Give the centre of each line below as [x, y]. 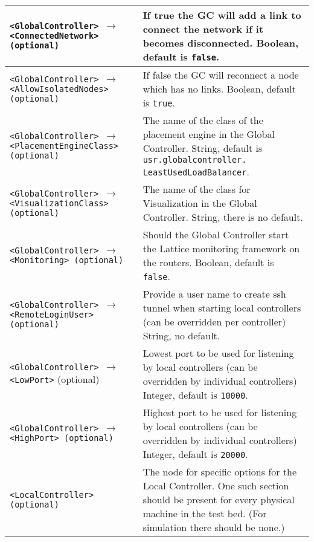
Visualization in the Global [200, 203]
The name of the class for [197, 189]
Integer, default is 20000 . [195, 454]
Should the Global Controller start [216, 234]
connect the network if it [203, 29]
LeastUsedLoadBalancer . [196, 171]
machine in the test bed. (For [205, 513]
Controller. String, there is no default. [223, 217]
